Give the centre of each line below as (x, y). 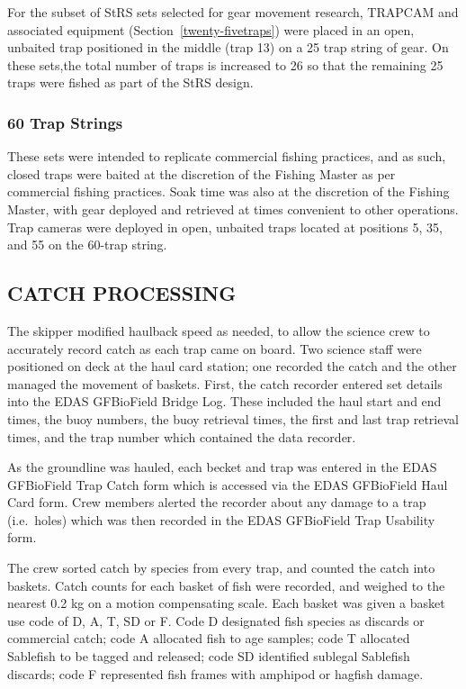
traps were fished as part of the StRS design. (130, 82)
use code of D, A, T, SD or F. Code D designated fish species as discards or (216, 620)
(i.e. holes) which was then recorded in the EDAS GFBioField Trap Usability (221, 519)
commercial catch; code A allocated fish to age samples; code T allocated (209, 638)
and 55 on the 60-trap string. (87, 245)
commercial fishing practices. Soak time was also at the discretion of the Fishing (229, 191)
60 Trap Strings (65, 122)
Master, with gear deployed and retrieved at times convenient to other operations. (233, 209)
